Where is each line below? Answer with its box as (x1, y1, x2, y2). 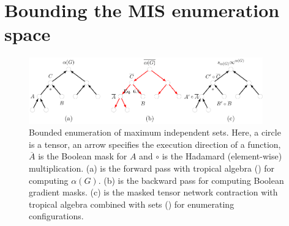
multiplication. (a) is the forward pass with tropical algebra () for (29, 162, 275, 175)
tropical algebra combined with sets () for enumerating (29, 197, 235, 210)
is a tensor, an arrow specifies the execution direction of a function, (29, 137, 281, 150)
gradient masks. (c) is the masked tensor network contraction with (29, 186, 278, 199)
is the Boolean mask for (38, 150, 127, 162)
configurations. (29, 210, 84, 222)
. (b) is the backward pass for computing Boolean (98, 173, 284, 186)
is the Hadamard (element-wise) (162, 150, 282, 162)
